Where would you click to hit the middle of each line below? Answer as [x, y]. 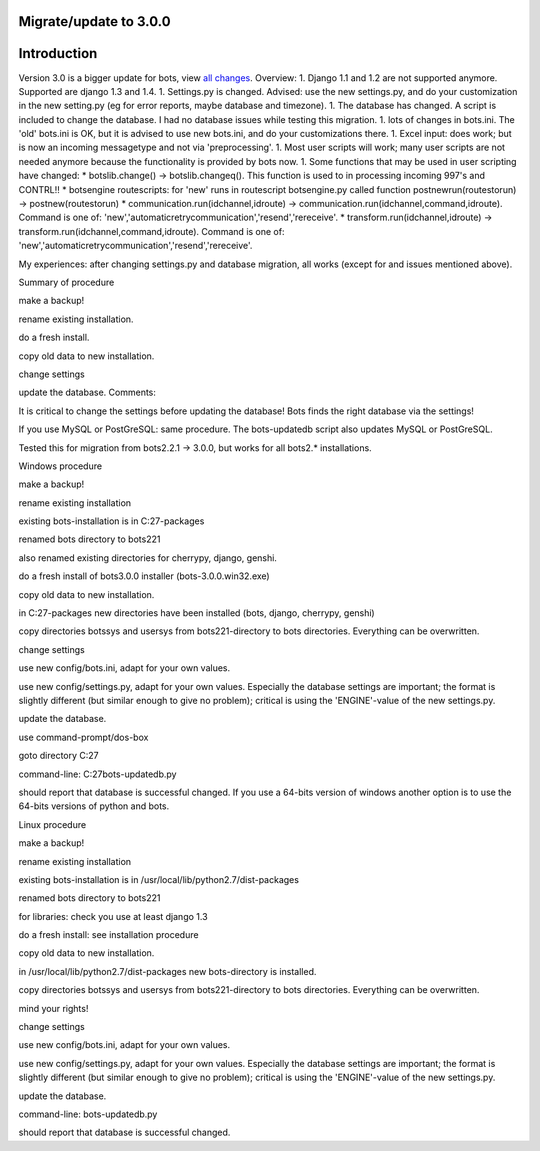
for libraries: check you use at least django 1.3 [113, 916]
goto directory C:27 [58, 756]
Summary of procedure [66, 282]
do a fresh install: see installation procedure [108, 935]
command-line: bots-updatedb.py [88, 1114]
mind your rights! [53, 1008]
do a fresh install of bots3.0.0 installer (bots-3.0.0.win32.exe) [144, 576]
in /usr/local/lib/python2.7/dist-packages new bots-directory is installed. [167, 971]
